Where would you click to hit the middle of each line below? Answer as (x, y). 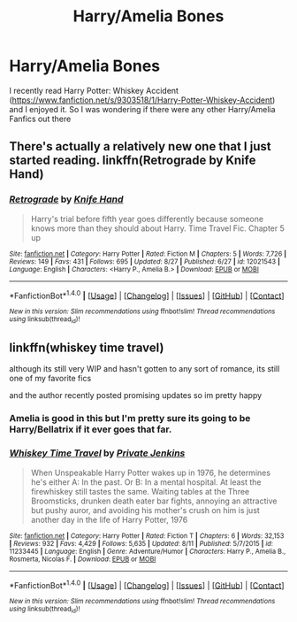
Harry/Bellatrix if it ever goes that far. (91, 429)
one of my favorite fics (50, 379)
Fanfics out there (40, 119)
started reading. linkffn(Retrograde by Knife (133, 161)
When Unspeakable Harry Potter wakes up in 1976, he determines (151, 472)
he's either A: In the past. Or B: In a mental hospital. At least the (146, 482)
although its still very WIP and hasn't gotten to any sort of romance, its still (145, 369)
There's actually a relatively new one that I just (140, 146)
